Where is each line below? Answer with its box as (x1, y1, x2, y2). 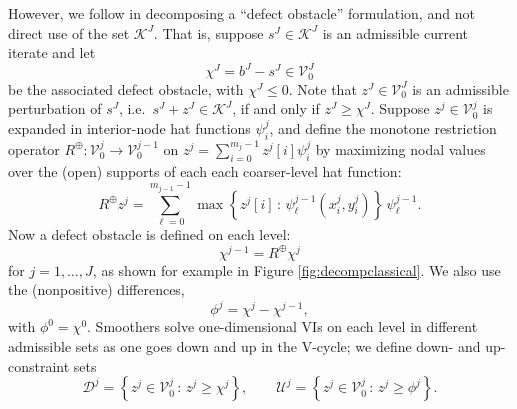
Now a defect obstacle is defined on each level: (8, 223, 291, 244)
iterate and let (8, 42, 96, 63)
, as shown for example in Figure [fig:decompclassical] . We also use (92, 259, 501, 280)
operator (8, 138, 60, 159)
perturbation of (8, 98, 102, 119)
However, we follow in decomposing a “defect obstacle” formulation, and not (8, 3, 475, 23)
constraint (8, 355, 70, 376)
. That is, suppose (153, 22, 264, 43)
